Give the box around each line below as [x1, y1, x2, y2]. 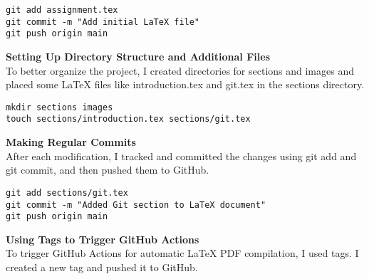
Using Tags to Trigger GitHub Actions [6, 231, 199, 246]
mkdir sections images [6, 102, 113, 112]
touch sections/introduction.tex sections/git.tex [6, 114, 251, 125]
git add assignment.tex [6, 5, 118, 15]
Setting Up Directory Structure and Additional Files [6, 48, 270, 63]
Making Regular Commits [6, 135, 136, 149]
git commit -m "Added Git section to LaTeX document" [6, 199, 266, 210]
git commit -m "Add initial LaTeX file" [6, 16, 200, 27]
